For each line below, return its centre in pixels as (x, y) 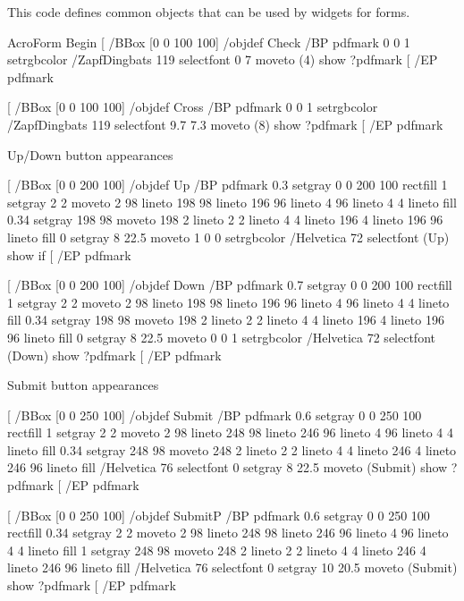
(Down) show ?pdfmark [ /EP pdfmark (114, 355)
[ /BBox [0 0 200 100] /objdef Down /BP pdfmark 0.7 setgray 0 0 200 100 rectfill (230, 285)
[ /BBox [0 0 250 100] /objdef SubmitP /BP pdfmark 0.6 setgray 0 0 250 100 (219, 515)
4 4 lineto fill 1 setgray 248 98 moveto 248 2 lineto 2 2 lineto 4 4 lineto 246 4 (217, 550)
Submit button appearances (83, 385)
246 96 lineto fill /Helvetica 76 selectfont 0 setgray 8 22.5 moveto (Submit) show (228, 467)
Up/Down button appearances (90, 154)
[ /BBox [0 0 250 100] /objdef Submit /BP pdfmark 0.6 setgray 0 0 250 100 (215, 415)
